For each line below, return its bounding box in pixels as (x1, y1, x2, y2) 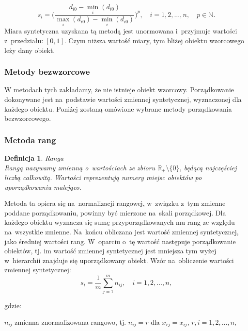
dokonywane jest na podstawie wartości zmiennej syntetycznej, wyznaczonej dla (4, 94, 242, 104)
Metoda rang (4, 133, 56, 146)
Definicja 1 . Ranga (4, 153, 64, 163)
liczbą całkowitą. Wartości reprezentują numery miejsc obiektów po (4, 172, 202, 182)
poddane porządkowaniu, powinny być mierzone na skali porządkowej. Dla (4, 207, 226, 217)
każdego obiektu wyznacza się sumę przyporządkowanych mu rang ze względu (4, 217, 235, 227)
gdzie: (4, 300, 21, 311)
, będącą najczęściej (179, 162, 237, 172)
